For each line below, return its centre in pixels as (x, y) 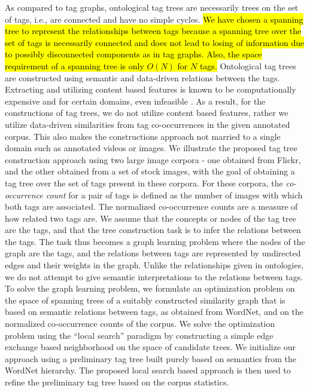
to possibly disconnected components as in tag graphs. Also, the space (133, 54)
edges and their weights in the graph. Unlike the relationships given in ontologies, (154, 265)
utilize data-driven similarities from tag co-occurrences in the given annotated (148, 124)
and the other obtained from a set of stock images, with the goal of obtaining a (150, 171)
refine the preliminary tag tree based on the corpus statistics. (117, 382)
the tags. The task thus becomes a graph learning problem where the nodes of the (155, 241)
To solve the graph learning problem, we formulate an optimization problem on (150, 288)
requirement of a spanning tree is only (75, 65)
